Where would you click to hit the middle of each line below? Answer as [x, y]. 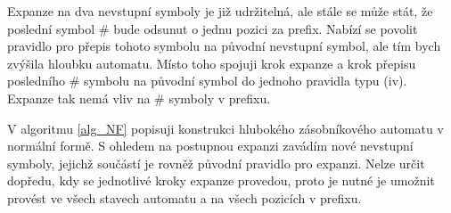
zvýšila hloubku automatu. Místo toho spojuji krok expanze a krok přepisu [212, 63]
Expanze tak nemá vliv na [79, 98]
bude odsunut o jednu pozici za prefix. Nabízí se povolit [266, 28]
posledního [37, 81]
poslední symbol [51, 28]
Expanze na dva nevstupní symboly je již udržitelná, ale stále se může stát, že [220, 11]
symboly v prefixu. [220, 98]
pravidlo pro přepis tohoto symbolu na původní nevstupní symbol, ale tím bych [224, 46]
